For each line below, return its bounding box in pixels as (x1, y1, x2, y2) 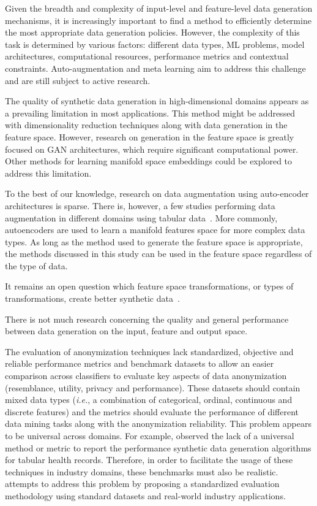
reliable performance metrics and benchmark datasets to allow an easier (5, 357, 274, 370)
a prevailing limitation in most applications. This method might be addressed (5, 106, 296, 119)
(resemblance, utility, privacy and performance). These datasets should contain (5, 381, 300, 394)
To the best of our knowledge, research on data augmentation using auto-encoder (5, 187, 309, 200)
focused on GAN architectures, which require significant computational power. (5, 142, 299, 155)
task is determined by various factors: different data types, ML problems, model (5, 37, 305, 50)
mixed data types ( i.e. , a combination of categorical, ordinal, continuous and (5, 393, 293, 406)
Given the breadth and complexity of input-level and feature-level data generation (5, 2, 313, 14)
